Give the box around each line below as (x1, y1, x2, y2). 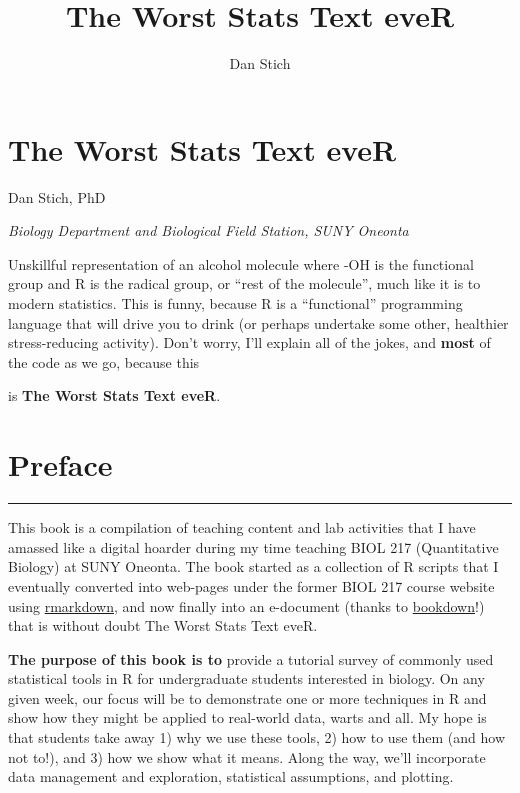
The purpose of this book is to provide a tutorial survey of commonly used (8, 648, 494, 669)
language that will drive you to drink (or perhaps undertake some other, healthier (8, 312, 509, 333)
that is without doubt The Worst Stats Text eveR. (8, 615, 318, 636)
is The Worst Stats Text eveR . (8, 385, 221, 406)
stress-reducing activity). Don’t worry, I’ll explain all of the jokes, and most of (8, 332, 491, 353)
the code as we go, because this (8, 351, 200, 372)
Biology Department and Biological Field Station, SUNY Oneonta (8, 220, 409, 241)
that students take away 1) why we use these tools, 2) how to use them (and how (8, 727, 505, 748)
